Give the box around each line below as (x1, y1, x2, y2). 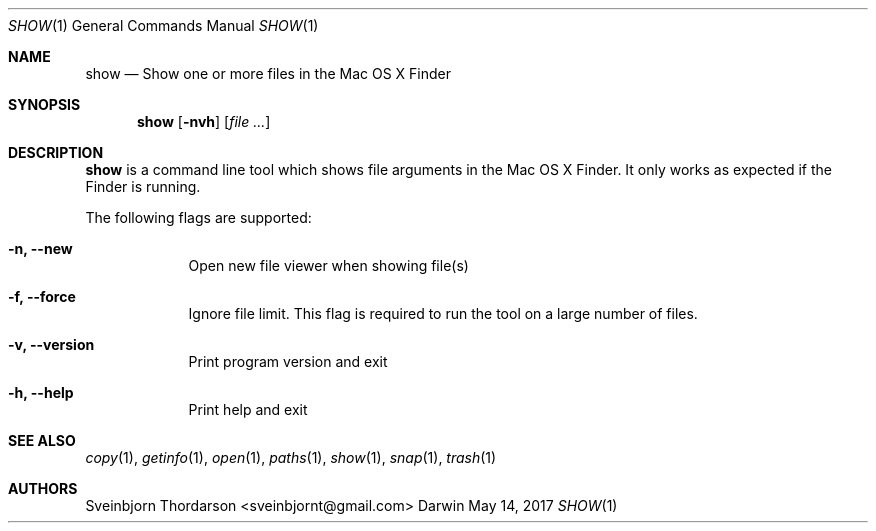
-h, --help (8, 384, 74, 401)
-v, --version (8, 336, 95, 353)
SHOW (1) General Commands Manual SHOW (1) (8, 17, 319, 34)
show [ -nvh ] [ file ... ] (137, 113, 271, 130)
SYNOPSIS (8, 96, 81, 113)
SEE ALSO (8, 432, 76, 449)
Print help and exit (188, 401, 308, 418)
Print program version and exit (188, 353, 388, 370)
